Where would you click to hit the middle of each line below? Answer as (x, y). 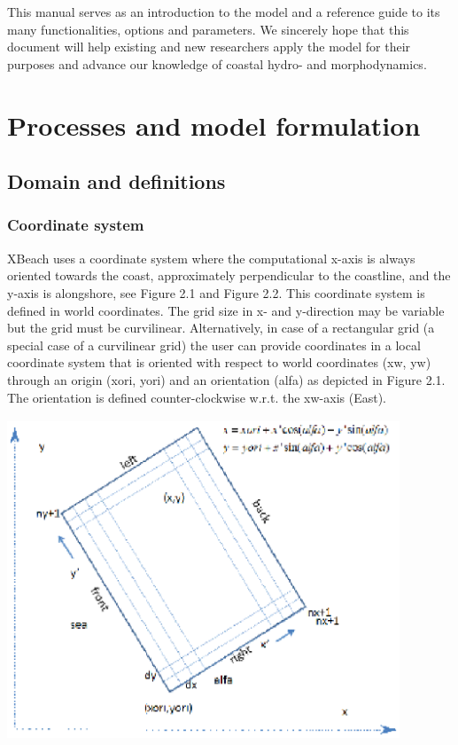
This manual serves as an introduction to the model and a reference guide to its (224, 12)
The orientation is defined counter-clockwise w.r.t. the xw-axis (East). (197, 397)
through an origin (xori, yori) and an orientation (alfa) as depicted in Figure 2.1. (226, 379)
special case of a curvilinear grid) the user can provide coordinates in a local (214, 345)
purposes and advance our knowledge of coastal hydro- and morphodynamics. (217, 63)
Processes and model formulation (214, 125)
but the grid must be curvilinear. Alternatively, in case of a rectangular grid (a (221, 328)
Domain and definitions (116, 181)
